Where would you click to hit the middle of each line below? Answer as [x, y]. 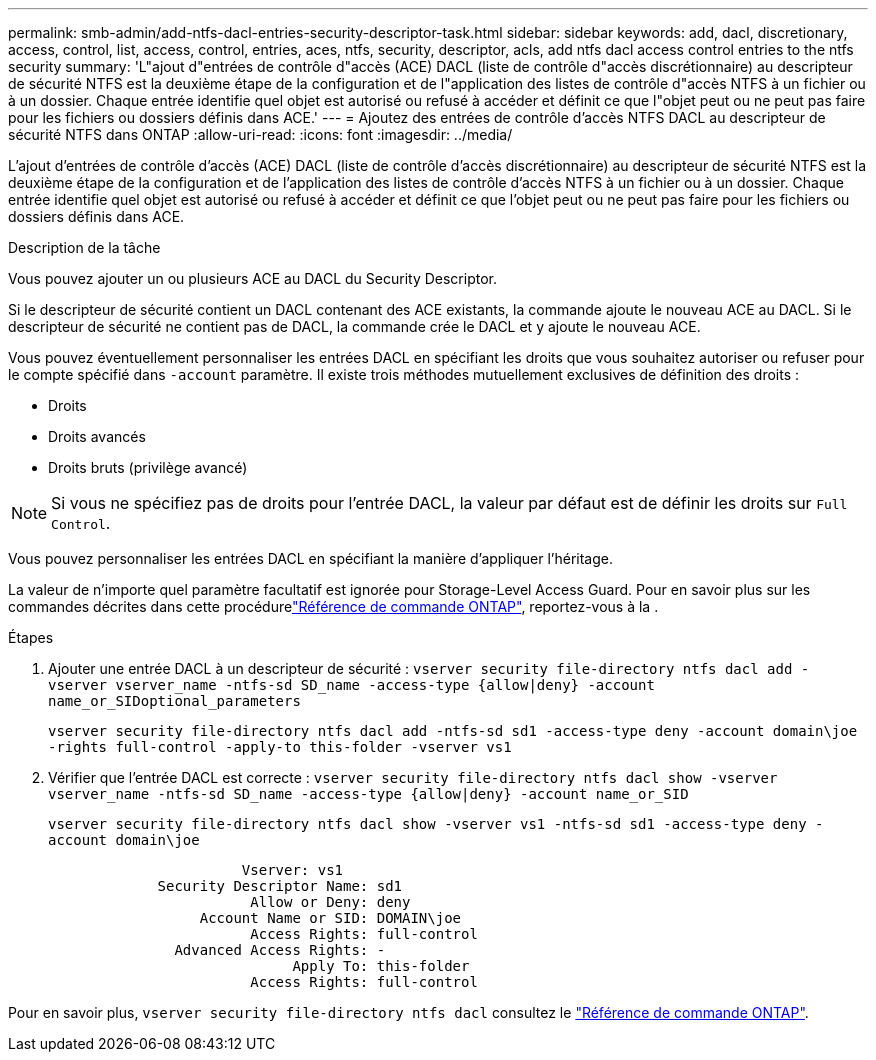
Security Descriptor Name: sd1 [280, 886]
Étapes [31, 637]
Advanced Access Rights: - [280, 950]
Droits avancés [97, 436]
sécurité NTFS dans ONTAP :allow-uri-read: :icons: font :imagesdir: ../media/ [260, 134]
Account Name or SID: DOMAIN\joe [330, 918]
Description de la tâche [84, 247]
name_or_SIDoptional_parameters [174, 701]
